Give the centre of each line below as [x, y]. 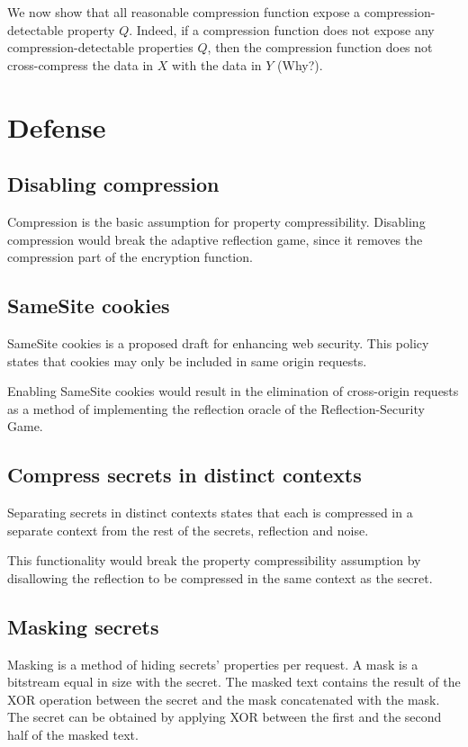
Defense [57, 126]
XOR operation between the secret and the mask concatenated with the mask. [224, 699]
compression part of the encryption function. [130, 257]
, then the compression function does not [320, 47]
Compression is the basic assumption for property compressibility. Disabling [216, 221]
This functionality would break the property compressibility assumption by [214, 560]
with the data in [217, 64]
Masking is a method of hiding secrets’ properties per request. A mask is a [213, 664]
